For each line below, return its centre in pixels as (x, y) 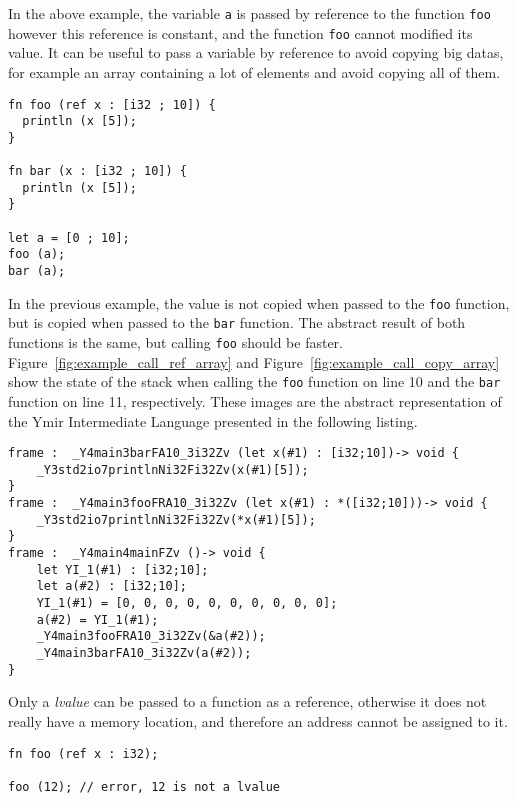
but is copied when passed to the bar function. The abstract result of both (237, 322)
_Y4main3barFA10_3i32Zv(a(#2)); (144, 653)
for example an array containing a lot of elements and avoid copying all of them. (254, 71)
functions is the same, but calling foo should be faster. (175, 342)
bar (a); (37, 271)
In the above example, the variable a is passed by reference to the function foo (249, 13)
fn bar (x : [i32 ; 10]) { (97, 171)
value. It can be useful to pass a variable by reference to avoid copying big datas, (256, 52)
